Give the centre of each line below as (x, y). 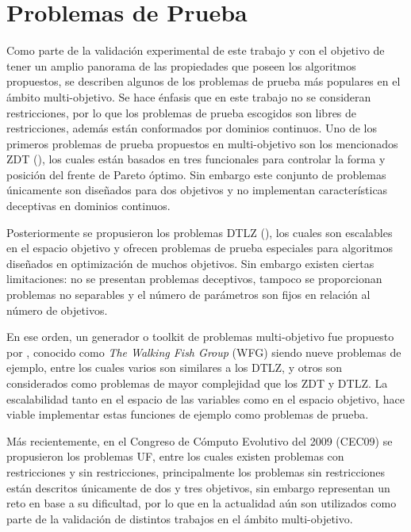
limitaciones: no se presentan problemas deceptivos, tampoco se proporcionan (194, 279)
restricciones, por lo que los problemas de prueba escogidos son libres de (182, 112)
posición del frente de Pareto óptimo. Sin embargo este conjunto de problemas (196, 174)
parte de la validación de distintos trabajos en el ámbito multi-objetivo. (180, 518)
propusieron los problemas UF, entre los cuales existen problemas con (175, 456)
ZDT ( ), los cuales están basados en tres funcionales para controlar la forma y (196, 159)
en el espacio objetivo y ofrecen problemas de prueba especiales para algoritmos (200, 248)
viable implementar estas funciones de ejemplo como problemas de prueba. (188, 414)
